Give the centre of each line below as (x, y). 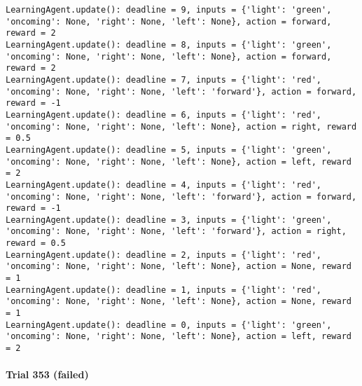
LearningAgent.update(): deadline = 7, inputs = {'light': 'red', (164, 80)
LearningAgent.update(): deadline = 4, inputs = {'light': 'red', (164, 185)
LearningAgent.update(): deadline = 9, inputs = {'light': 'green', (169, 10)
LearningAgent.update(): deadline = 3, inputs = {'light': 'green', (169, 220)
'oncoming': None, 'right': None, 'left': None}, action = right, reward (181, 126)
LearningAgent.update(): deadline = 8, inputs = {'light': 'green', (169, 44)
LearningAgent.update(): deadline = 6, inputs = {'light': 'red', (164, 115)
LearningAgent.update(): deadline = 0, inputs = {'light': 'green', (169, 325)
